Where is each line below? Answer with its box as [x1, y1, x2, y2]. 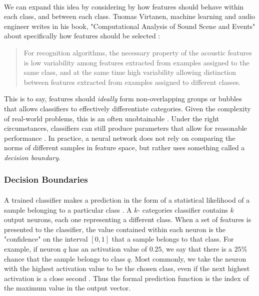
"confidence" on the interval [4, 234, 88, 244]
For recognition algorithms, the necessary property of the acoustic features [23, 47, 252, 57]
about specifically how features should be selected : [4, 30, 160, 41]
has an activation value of [68, 243, 147, 254]
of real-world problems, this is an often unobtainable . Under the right [4, 113, 219, 123]
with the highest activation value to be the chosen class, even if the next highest [4, 263, 250, 274]
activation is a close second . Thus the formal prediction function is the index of [4, 273, 249, 283]
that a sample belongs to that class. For [111, 234, 234, 244]
